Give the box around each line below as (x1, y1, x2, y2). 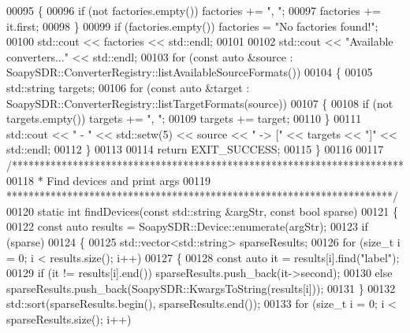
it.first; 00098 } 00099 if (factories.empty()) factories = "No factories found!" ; (6, 17, 378, 34)
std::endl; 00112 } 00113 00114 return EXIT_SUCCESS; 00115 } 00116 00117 (6, 141, 384, 157)
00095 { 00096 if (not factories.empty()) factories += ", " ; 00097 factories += (6, 2, 382, 18)
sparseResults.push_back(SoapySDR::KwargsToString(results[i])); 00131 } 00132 (6, 279, 396, 296)
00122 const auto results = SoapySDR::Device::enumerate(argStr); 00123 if (6, 218, 368, 235)
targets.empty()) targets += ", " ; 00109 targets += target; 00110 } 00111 (6, 110, 362, 127)
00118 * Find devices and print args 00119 (6, 172, 211, 188)
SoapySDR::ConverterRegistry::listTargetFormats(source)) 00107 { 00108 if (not (6, 94, 393, 111)
